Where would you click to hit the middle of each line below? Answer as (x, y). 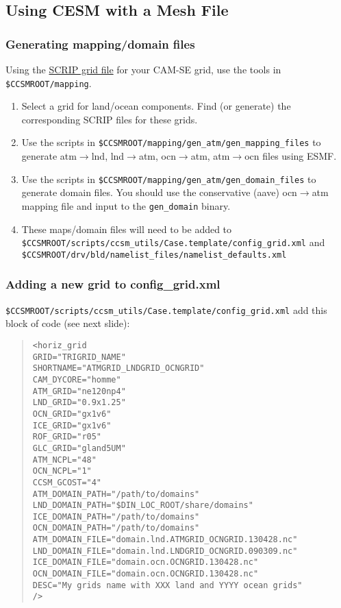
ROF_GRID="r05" (67, 437)
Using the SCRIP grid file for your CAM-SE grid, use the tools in (143, 69)
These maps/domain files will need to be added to (127, 229)
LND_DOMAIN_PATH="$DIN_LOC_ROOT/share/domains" (143, 506)
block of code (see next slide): (68, 323)
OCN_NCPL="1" (62, 471)
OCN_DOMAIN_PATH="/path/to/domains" (116, 528)
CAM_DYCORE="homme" (77, 379)
